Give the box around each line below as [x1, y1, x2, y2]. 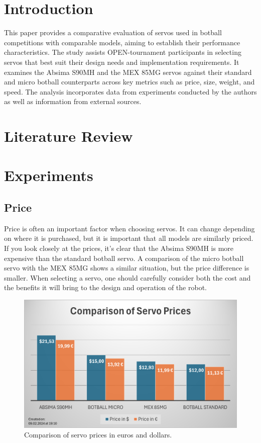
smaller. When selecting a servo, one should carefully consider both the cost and [4, 272, 251, 283]
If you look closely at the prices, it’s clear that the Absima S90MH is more [4, 243, 234, 253]
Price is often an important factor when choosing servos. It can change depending [4, 223, 255, 233]
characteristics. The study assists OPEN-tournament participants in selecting [4, 47, 241, 57]
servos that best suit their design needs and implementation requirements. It [4, 56, 239, 67]
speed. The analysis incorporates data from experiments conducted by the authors [4, 86, 257, 97]
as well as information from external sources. [4, 96, 142, 107]
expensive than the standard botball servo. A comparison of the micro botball [4, 252, 244, 263]
